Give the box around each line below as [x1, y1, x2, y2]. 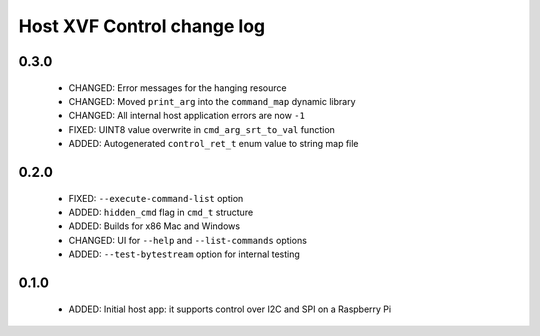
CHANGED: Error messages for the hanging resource [68, 81, 287, 94]
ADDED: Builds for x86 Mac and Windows [68, 220, 240, 232]
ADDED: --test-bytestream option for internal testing [68, 248, 300, 260]
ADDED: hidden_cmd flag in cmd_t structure [68, 206, 254, 218]
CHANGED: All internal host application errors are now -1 [68, 110, 305, 122]
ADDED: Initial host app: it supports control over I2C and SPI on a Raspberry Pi [68, 303, 392, 315]
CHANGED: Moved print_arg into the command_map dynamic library [68, 95, 356, 107]
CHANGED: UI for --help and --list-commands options [68, 234, 307, 246]
